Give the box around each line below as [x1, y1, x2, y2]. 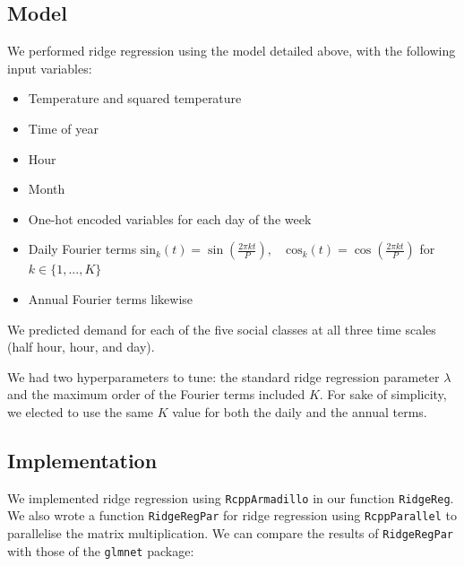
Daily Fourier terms [28, 239, 137, 258]
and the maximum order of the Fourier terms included [7, 385, 305, 404]
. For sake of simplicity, [319, 385, 447, 404]
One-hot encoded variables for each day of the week [28, 209, 312, 228]
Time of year [28, 118, 99, 137]
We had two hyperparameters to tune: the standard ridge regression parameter [7, 367, 440, 386]
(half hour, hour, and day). [7, 337, 155, 356]
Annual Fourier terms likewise [28, 289, 193, 308]
